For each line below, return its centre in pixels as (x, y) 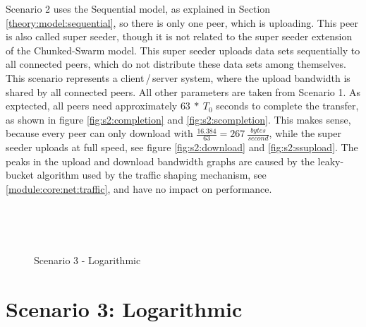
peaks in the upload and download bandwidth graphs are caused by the (160, 161)
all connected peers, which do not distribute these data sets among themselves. (176, 64)
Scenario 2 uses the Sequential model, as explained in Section (138, 8)
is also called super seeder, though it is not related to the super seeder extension (179, 36)
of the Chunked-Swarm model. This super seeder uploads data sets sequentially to (183, 50)
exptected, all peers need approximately (92, 106)
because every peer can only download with (99, 133)
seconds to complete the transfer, (287, 106)
